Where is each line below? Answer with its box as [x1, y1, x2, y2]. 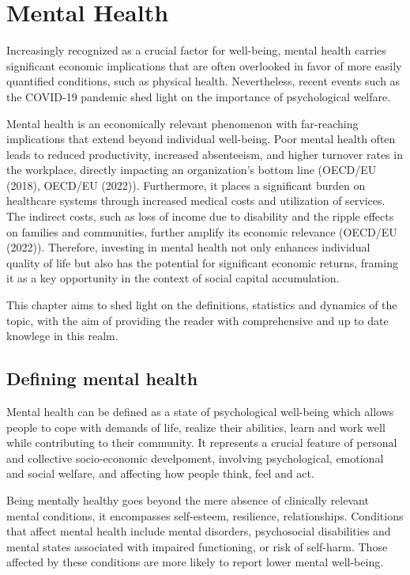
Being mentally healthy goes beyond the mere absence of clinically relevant [6, 491, 369, 508]
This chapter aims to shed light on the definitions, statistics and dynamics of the [6, 297, 397, 313]
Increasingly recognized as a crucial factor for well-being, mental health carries [6, 42, 386, 59]
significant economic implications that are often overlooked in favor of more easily [6, 57, 402, 74]
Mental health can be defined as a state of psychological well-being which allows [6, 403, 394, 420]
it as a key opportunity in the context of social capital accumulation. [6, 270, 340, 286]
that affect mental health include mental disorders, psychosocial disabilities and [6, 523, 391, 539]
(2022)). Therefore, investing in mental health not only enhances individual [6, 239, 371, 255]
